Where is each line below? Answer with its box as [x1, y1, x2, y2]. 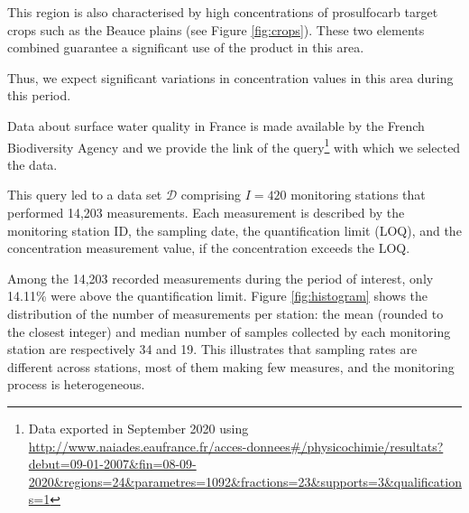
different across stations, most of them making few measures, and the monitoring [7, 357, 455, 376]
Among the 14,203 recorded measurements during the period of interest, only [7, 268, 434, 287]
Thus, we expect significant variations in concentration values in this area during [7, 68, 454, 87]
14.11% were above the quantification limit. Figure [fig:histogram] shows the [7, 286, 428, 305]
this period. [7, 86, 71, 105]
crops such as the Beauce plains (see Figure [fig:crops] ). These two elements [7, 20, 425, 39]
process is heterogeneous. [7, 375, 145, 394]
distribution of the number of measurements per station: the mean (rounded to [7, 303, 444, 322]
